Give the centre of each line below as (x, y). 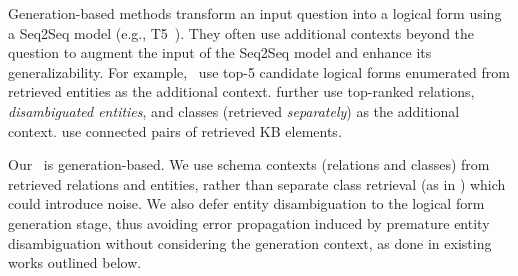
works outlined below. (75, 262)
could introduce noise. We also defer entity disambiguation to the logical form (246, 203)
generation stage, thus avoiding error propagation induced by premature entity (249, 222)
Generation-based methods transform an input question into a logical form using (255, 13)
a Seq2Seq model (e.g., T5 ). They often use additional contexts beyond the (241, 32)
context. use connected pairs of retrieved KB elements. (175, 130)
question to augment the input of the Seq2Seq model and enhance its (220, 52)
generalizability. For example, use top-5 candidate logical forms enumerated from (259, 71)
